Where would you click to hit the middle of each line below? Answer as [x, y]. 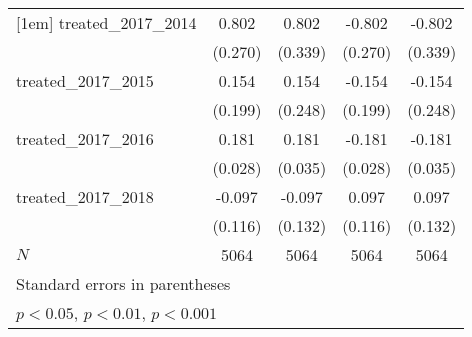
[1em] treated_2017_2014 [106, 22]
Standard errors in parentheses [123, 283]
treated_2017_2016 [85, 138]
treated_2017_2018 [85, 196]
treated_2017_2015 [85, 80]
